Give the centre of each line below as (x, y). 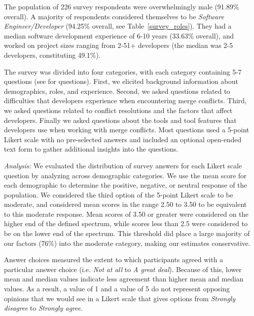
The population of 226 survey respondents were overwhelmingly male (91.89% (122, 6)
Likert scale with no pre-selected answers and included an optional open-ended (123, 139)
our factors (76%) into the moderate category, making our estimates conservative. (127, 243)
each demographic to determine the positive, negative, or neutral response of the (126, 185)
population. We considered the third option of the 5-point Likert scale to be (119, 194)
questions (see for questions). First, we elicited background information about (121, 81)
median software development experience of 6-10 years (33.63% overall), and (119, 35)
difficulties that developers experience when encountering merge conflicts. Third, (125, 100)
